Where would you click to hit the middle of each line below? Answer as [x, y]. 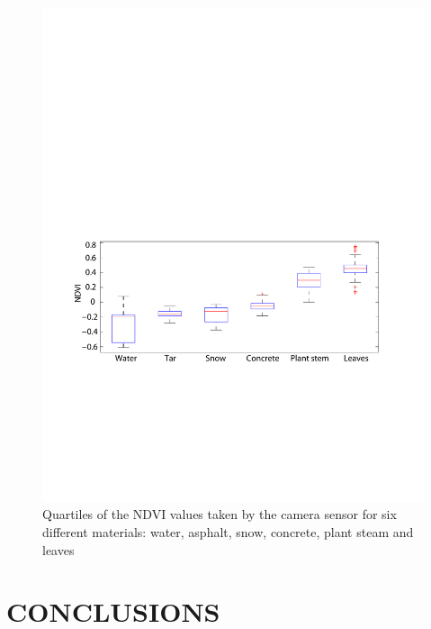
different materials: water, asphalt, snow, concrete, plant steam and [228, 532]
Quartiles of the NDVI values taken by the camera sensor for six [220, 514]
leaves [58, 549]
